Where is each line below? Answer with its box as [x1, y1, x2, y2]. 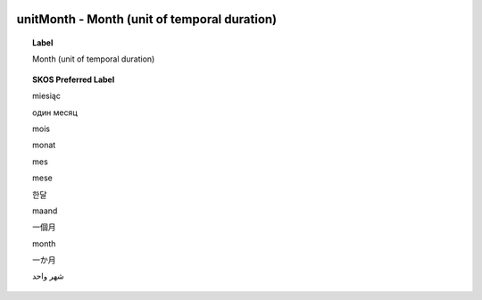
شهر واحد [32, 271, 64, 281]
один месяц [32, 107, 78, 118]
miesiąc [32, 90, 62, 102]
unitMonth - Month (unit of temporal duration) [16, 12, 278, 27]
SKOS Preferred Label [32, 74, 115, 85]
